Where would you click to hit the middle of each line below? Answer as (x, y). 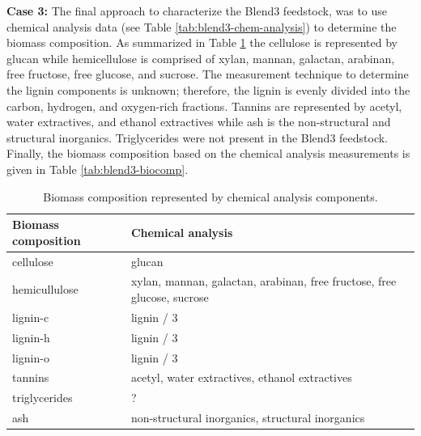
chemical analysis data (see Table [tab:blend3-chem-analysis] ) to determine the (202, 26)
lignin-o (31, 357)
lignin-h (31, 337)
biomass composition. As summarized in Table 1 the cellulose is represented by (202, 42)
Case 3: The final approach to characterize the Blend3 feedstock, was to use (197, 11)
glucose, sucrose (170, 297)
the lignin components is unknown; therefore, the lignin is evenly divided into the (208, 89)
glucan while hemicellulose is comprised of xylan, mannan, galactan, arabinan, (201, 58)
